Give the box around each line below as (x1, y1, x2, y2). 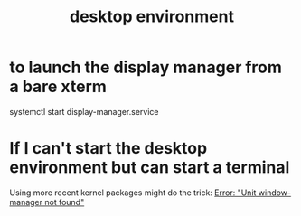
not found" (44, 196, 85, 207)
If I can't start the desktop (9, 138, 208, 159)
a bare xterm (9, 77, 107, 97)
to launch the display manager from (9, 57, 283, 78)
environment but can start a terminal (9, 157, 290, 178)
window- (258, 187, 292, 198)
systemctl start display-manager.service (9, 106, 159, 117)
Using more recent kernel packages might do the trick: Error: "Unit (9, 187, 257, 198)
